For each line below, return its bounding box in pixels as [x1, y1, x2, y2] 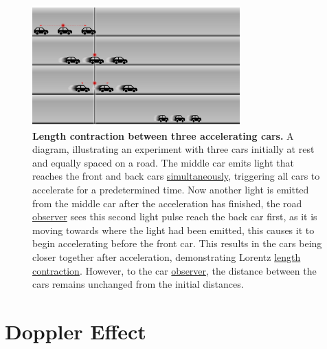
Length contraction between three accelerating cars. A [32, 128, 294, 142]
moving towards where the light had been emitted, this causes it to [32, 222, 315, 237]
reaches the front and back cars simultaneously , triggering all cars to [32, 169, 320, 183]
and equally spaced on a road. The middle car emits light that [32, 155, 294, 169]
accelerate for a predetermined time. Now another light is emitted [32, 182, 309, 197]
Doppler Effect [5, 317, 146, 345]
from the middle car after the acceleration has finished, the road [32, 195, 302, 210]
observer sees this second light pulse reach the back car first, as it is [32, 209, 317, 224]
